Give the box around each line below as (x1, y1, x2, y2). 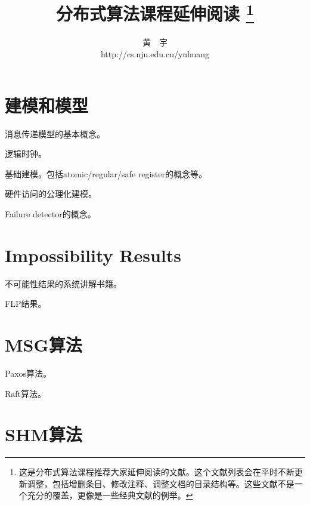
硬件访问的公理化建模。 (5, 187, 97, 200)
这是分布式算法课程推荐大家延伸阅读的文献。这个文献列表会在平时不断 (18, 466, 294, 478)
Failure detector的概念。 (5, 207, 96, 220)
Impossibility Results (5, 242, 181, 267)
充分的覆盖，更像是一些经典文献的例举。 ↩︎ (27, 489, 193, 501)
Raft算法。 (5, 387, 46, 399)
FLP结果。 (5, 297, 46, 310)
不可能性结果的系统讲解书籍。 (5, 277, 122, 290)
